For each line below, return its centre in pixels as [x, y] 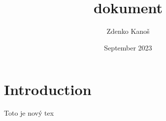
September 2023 [128, 47]
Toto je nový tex [29, 113]
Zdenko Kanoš [128, 31]
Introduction [48, 89]
